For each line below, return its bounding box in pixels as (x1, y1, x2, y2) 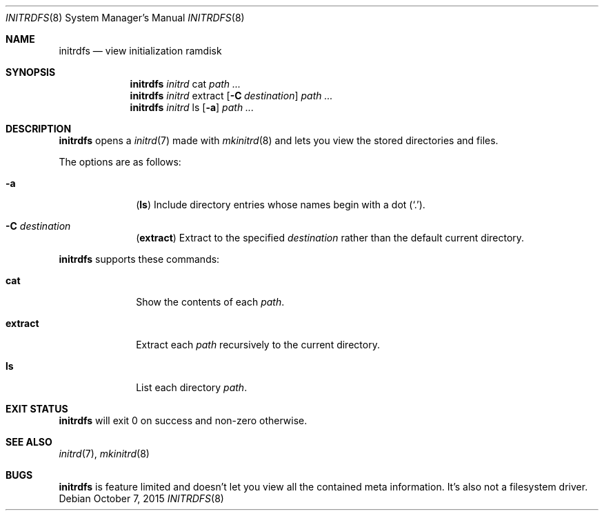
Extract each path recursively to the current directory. (136, 339, 380, 350)
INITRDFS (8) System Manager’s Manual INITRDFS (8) (6, 12, 245, 23)
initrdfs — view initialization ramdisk (59, 45, 222, 57)
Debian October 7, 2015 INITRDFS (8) (59, 493, 224, 504)
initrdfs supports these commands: (59, 253, 220, 265)
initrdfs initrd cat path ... (130, 78, 241, 90)
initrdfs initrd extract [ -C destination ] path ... (130, 90, 333, 101)
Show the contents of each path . (136, 296, 285, 308)
